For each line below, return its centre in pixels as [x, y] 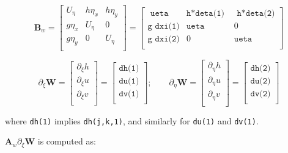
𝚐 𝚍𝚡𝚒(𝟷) [164, 26]
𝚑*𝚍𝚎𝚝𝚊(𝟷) [205, 13]
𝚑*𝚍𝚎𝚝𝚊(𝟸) [256, 13]
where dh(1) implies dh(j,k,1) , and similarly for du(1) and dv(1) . [132, 120]
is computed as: [67, 141]
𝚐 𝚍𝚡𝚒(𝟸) [164, 39]
